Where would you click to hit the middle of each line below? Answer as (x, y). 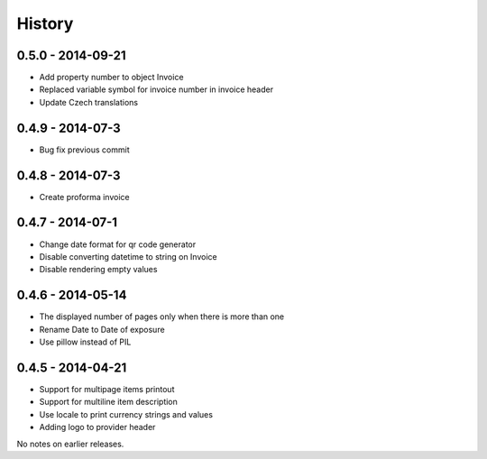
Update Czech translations (89, 102)
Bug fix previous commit (84, 150)
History (45, 23)
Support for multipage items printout (107, 389)
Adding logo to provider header (97, 427)
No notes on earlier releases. (70, 444)
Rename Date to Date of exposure (102, 329)
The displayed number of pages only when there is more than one (162, 317)
